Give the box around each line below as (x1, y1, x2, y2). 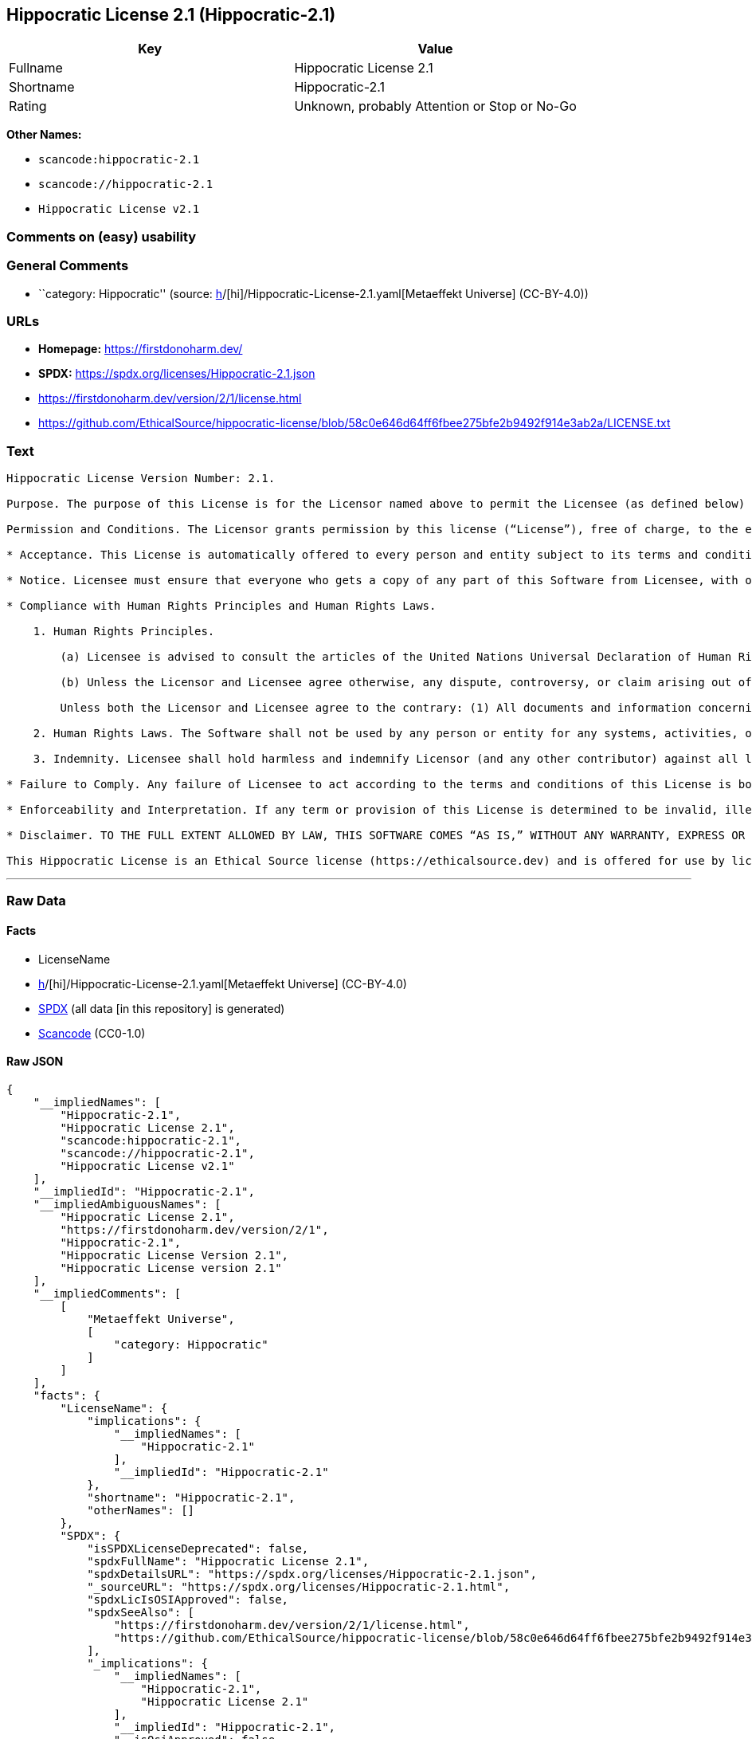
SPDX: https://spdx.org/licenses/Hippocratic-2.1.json (38, 367, 315, 381)
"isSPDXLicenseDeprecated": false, (87, 1541, 309, 1555)
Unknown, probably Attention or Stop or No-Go (294, 98, 577, 115)
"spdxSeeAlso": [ (87, 1605, 195, 1619)
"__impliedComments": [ (33, 1286, 182, 1300)
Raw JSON (6, 1054, 64, 1069)
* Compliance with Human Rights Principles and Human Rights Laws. (6, 599, 437, 613)
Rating (9, 98, 47, 115)
